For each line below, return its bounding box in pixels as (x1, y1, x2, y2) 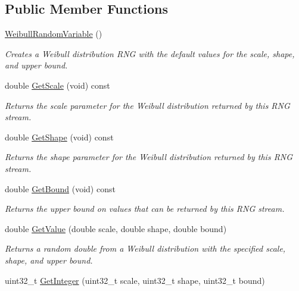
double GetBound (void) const (5, 182, 116, 195)
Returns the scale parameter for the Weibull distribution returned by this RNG (5, 99, 290, 111)
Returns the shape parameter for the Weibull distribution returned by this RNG (5, 151, 293, 163)
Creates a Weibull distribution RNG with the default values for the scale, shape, (5, 47, 295, 60)
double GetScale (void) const (5, 79, 110, 91)
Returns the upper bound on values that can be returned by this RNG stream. (5, 202, 285, 215)
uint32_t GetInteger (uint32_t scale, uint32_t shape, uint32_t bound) (5, 274, 265, 286)
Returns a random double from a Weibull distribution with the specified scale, (5, 242, 286, 255)
